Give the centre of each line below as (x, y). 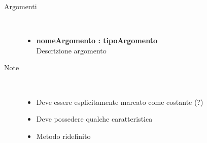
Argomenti (21, 6)
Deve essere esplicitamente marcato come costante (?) (120, 102)
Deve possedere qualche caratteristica (94, 119)
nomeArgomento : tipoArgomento (97, 40)
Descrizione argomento (71, 50)
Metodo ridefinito (63, 136)
